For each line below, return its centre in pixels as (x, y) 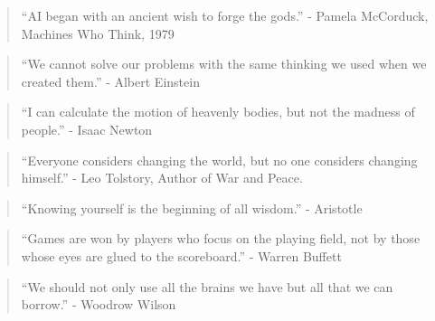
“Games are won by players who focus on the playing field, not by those (221, 238)
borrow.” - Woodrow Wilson (99, 304)
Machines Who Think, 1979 (98, 33)
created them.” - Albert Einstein (110, 81)
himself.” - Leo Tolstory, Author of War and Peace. (162, 178)
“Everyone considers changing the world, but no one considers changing (219, 160)
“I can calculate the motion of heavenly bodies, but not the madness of (218, 112)
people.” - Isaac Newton (87, 129)
